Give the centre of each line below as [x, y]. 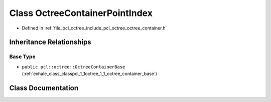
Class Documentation [44, 88]
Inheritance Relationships [50, 42]
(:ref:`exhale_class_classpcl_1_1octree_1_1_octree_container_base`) [90, 74]
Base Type [22, 56]
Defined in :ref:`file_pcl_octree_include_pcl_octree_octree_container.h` [94, 28]
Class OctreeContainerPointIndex [81, 13]
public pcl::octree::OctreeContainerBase [74, 67]
